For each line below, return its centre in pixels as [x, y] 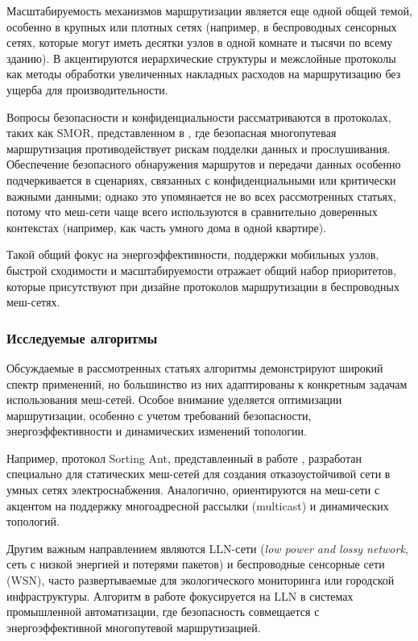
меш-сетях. [33, 302]
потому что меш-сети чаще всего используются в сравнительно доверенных [192, 212]
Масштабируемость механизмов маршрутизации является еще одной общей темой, [209, 10]
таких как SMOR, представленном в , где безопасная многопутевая [172, 133]
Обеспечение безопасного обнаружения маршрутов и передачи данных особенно [204, 164]
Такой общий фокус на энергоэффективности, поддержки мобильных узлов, [193, 254]
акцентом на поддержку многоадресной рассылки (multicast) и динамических [198, 505]
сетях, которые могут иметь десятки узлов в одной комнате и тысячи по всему [200, 42]
